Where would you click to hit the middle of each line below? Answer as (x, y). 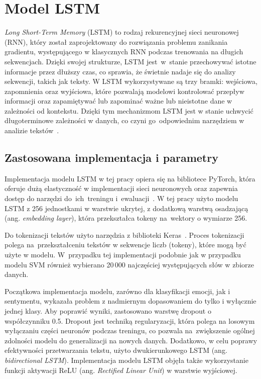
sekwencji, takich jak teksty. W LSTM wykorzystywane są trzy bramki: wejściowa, (131, 81)
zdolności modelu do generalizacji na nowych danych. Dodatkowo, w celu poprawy (131, 340)
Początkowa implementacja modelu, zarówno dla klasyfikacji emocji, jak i (117, 291)
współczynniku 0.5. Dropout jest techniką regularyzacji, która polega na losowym (130, 320)
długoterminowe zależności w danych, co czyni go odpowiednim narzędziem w (124, 120)
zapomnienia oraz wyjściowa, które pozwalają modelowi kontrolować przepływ (124, 91)
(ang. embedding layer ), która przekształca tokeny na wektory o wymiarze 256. (126, 218)
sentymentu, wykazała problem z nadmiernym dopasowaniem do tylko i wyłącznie (130, 301)
